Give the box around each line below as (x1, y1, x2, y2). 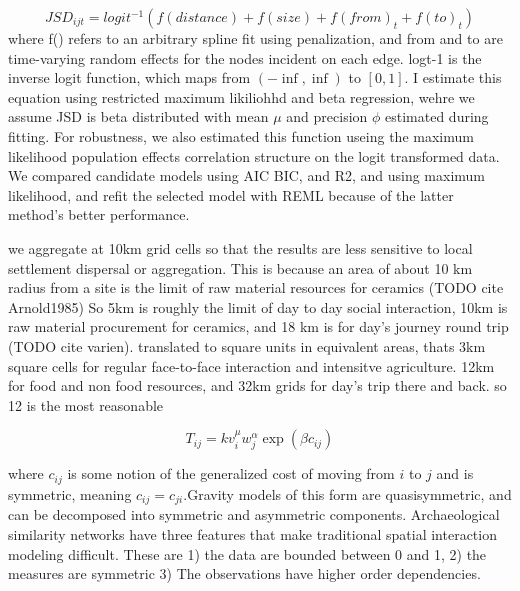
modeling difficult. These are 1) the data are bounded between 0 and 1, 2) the (8, 543, 487, 564)
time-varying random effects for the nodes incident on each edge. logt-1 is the (8, 47, 482, 68)
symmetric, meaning (8, 483, 132, 504)
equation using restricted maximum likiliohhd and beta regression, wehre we (8, 86, 475, 107)
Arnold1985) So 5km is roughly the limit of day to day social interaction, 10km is (8, 296, 508, 317)
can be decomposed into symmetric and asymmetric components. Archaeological (8, 504, 500, 525)
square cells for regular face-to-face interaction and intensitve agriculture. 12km (8, 355, 495, 376)
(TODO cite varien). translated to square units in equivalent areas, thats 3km (8, 335, 486, 356)
